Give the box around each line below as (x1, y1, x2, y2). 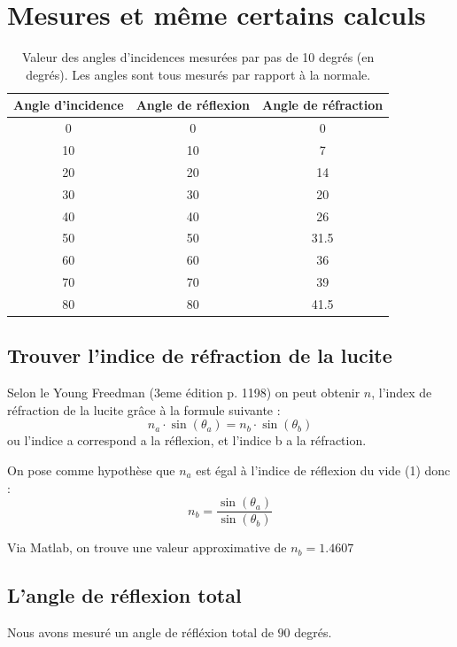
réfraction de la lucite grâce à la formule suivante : (7, 400, 281, 419)
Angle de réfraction (261, 96, 383, 114)
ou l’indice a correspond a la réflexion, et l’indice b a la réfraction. (7, 431, 367, 450)
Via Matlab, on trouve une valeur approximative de (7, 538, 287, 557)
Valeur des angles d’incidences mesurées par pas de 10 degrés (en (22, 48, 375, 66)
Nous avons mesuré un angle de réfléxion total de (7, 623, 274, 642)
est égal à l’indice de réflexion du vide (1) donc (196, 460, 451, 479)
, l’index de (371, 383, 432, 402)
